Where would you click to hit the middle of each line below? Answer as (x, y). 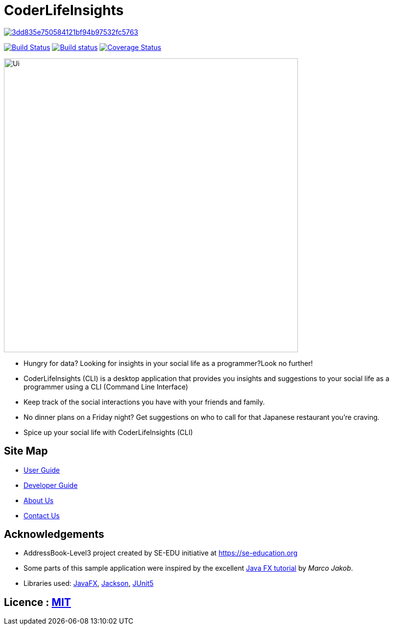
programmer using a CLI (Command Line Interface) (106, 387)
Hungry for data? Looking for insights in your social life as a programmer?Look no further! (168, 363)
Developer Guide (51, 485)
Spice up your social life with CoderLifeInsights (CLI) (108, 432)
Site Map (26, 451)
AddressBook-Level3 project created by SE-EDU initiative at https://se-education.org (161, 553)
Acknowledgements (54, 534)
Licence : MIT (37, 602)
